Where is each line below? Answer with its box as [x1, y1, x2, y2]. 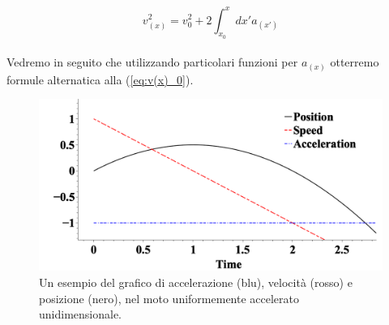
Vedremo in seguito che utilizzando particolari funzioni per [6, 53, 298, 71]
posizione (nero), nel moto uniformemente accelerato [39, 289, 300, 306]
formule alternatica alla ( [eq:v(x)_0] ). [6, 71, 194, 88]
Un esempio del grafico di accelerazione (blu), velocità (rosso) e [39, 274, 353, 290]
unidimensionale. [39, 306, 122, 323]
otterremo [330, 53, 379, 71]
